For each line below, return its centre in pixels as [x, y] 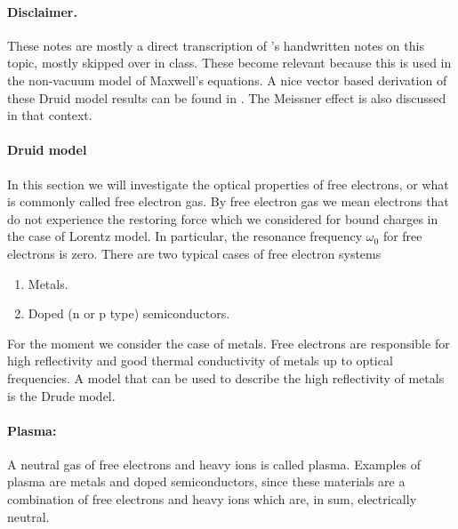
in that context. [50, 115]
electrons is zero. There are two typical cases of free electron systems [194, 253]
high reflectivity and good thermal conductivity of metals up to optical [200, 361]
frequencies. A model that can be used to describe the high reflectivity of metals [226, 377]
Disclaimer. [42, 11]
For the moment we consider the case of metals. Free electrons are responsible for [229, 343]
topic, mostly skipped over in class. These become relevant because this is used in [229, 63]
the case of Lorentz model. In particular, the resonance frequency [185, 236]
